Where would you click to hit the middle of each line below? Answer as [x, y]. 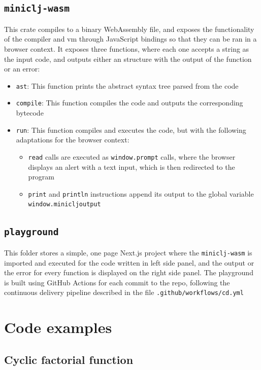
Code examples [58, 327]
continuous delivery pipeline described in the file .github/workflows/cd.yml [124, 292]
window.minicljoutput [64, 205]
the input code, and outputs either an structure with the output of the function [128, 59]
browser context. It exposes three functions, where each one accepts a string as [127, 48]
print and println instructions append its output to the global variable [141, 193]
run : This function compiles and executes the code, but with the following [131, 129]
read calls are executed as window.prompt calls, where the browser [132, 156]
